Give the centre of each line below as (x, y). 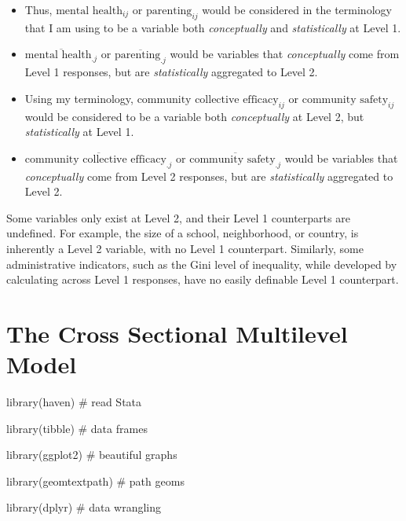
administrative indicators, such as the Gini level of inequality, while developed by (202, 264)
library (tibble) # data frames (77, 428)
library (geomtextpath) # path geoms (95, 481)
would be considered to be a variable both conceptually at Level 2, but (194, 116)
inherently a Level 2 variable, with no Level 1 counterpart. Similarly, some (185, 248)
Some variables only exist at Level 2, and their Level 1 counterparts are (178, 217)
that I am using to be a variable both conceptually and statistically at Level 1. (213, 27)
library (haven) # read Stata (74, 402)
